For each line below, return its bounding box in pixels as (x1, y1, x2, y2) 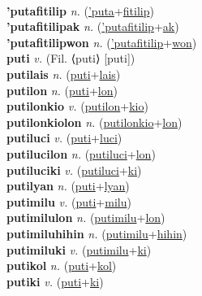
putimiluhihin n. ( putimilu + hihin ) (6, 224, 187, 242)
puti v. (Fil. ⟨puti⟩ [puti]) (6, 50, 135, 67)
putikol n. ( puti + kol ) (6, 257, 117, 274)
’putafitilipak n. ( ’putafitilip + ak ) (6, 18, 179, 35)
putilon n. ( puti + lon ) (6, 81, 118, 98)
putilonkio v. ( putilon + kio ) (6, 98, 148, 115)
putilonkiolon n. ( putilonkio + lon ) (6, 113, 183, 130)
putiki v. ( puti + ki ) (6, 272, 104, 289)
